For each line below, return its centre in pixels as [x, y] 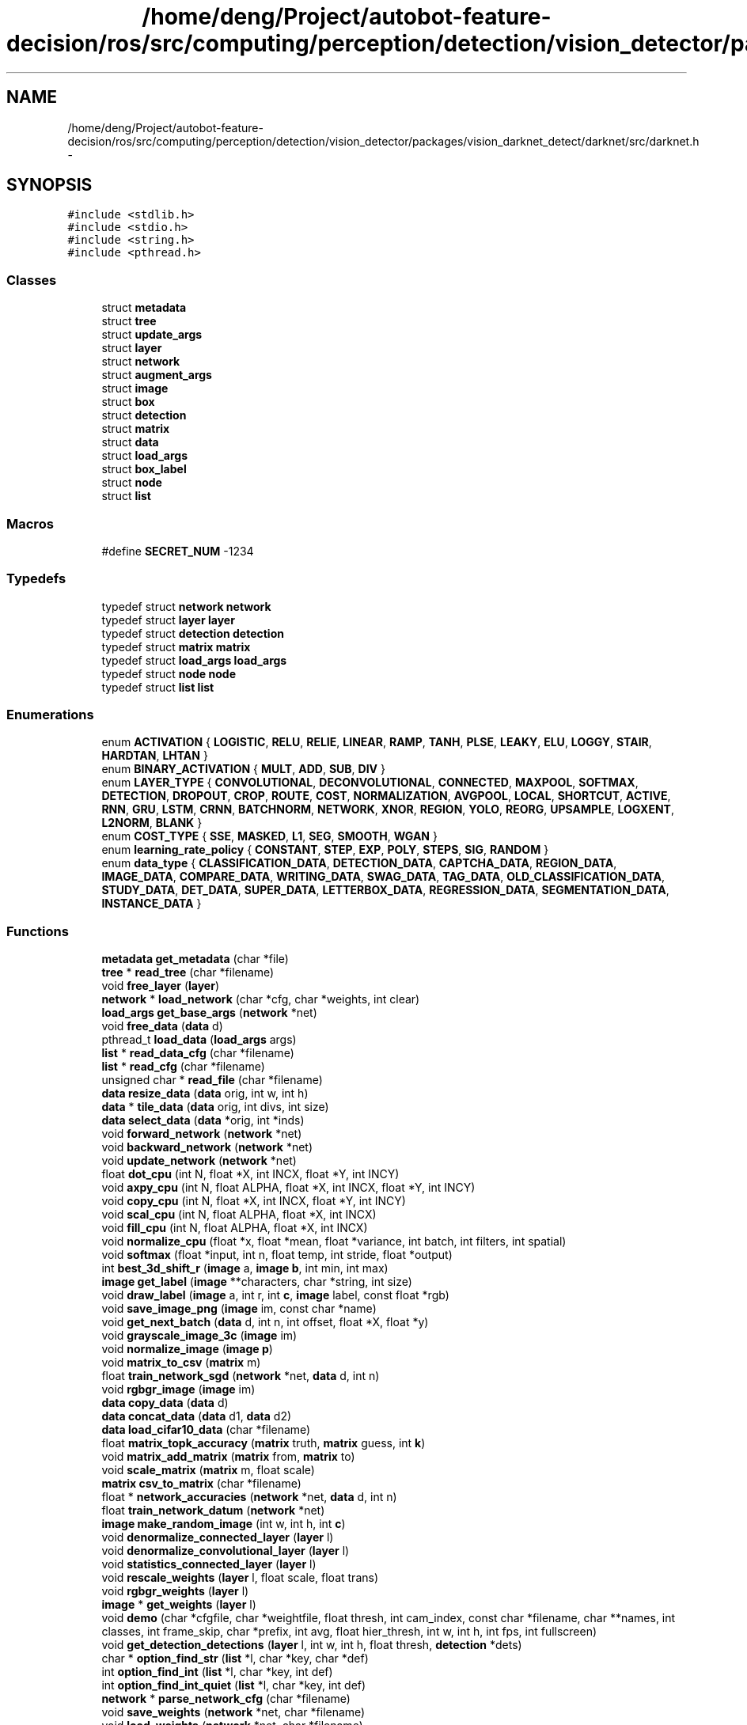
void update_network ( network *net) [199, 1161]
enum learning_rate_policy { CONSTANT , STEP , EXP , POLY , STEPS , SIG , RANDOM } [325, 850]
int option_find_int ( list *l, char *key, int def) [217, 1672]
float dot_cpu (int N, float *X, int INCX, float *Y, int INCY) [250, 1174]
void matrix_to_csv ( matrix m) [181, 1363]
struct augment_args [157, 375]
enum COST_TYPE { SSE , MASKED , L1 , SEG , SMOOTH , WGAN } [269, 836]
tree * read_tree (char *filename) [188, 972]
